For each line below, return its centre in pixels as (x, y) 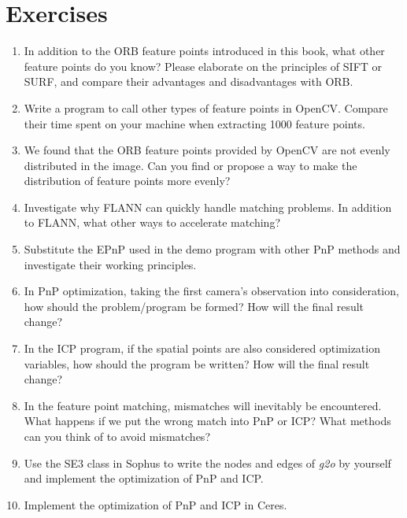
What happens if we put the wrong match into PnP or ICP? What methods (207, 421)
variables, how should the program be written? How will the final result (197, 363)
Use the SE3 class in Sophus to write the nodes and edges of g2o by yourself (207, 462)
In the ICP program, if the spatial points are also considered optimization (202, 348)
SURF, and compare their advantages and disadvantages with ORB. (189, 81)
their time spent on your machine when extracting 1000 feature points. (194, 123)
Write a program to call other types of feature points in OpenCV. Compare (206, 107)
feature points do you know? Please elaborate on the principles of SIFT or (203, 66)
